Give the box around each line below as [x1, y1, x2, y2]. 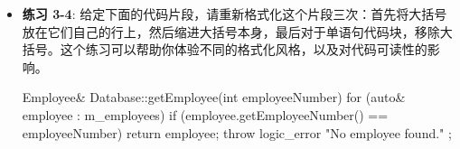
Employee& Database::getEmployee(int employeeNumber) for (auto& [22, 88, 406, 107]
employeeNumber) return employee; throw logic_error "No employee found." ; [22, 123, 452, 142]
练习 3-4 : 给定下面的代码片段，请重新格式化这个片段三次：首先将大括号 [22, 5, 447, 23]
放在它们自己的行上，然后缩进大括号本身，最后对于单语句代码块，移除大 [22, 22, 453, 41]
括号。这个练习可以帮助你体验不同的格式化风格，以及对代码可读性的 [22, 40, 427, 59]
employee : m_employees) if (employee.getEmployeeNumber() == [22, 105, 389, 124]
